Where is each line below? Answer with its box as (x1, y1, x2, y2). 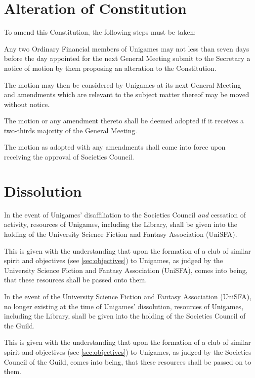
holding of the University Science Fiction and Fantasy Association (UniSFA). (4, 228, 237, 239)
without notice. (4, 99, 50, 109)
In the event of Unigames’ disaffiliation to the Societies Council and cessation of (4, 209, 246, 219)
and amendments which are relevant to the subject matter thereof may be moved (4, 89, 250, 100)
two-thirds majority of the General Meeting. (4, 125, 137, 135)
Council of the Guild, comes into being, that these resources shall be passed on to (4, 356, 252, 367)
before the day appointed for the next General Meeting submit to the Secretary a (4, 53, 251, 63)
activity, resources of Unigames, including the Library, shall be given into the (4, 219, 238, 229)
